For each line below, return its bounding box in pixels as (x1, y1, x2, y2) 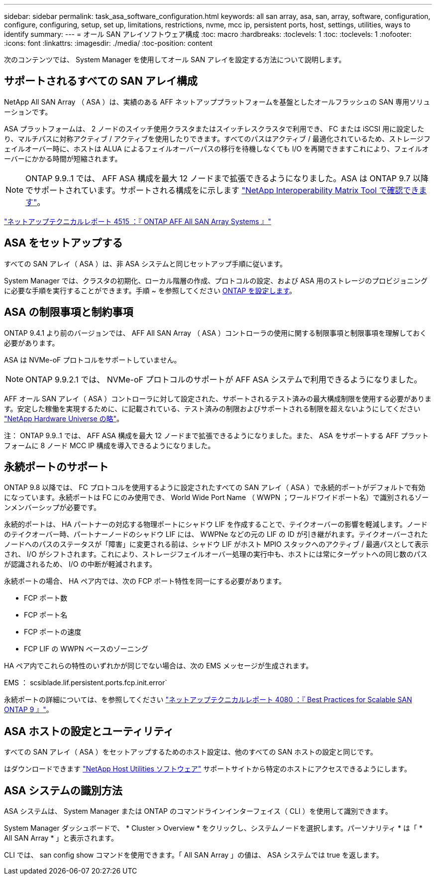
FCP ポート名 (24, 611, 68, 620)
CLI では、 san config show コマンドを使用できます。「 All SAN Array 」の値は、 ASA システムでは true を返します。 (4, 851, 383, 860)
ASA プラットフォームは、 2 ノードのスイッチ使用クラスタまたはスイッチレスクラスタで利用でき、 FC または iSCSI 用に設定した (4, 124, 425, 133)
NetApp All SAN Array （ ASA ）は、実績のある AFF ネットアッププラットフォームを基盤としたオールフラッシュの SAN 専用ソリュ (4, 97, 431, 106)
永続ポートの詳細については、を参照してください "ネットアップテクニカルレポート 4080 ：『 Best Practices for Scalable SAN (4, 695, 412, 704)
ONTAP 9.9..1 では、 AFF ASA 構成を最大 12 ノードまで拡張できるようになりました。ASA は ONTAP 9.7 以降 (25, 173, 429, 183)
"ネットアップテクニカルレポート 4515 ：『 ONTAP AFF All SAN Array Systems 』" (4, 217, 271, 226)
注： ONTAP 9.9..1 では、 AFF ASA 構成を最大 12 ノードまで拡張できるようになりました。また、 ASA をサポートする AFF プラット (4, 431, 429, 440)
